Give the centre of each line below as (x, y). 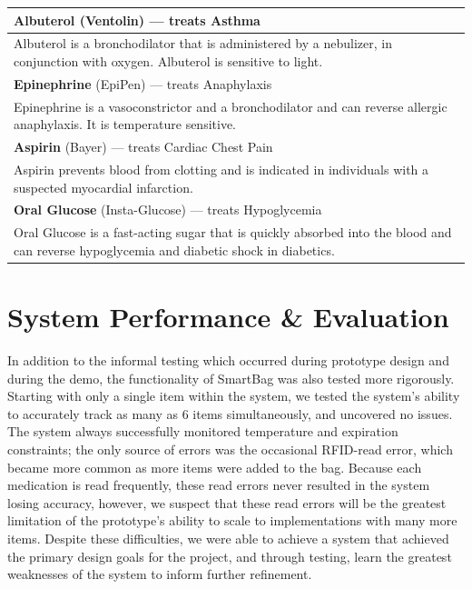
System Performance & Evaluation (228, 317)
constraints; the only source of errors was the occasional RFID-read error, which (230, 449)
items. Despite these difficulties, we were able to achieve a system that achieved (228, 538)
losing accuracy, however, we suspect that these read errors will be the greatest (227, 502)
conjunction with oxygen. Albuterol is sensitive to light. (168, 60)
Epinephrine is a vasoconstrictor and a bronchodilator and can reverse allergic (231, 106)
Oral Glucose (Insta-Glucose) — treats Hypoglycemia (168, 210)
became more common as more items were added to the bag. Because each (215, 467)
